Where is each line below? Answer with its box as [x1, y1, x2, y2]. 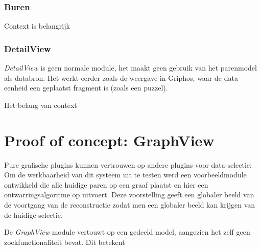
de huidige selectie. [4, 209, 63, 220]
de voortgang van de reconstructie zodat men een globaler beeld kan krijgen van [4, 199, 255, 210]
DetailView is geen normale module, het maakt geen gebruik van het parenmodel [4, 62, 257, 73]
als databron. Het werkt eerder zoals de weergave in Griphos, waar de [4, 72, 222, 83]
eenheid [4, 82, 28, 93]
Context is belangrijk [4, 20, 70, 31]
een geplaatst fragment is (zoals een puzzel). [30, 82, 168, 93]
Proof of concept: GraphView [4, 129, 215, 150]
